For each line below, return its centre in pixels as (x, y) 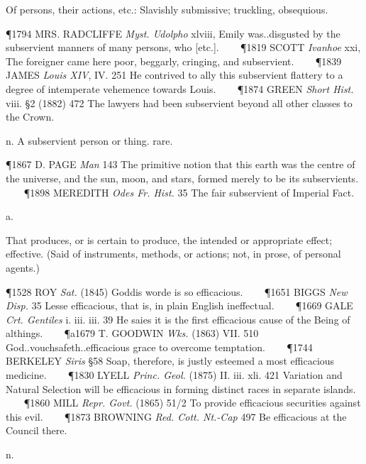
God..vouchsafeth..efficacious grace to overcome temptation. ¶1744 (159, 347)
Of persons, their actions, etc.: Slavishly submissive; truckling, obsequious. (167, 9)
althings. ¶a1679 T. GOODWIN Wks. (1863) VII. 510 (132, 333)
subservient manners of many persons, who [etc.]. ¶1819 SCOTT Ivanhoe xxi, (183, 47)
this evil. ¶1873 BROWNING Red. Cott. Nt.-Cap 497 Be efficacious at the (176, 416)
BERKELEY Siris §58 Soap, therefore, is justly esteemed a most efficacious (170, 361)
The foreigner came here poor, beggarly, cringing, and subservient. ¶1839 (174, 61)
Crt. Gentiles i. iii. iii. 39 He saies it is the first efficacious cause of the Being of (178, 319)
